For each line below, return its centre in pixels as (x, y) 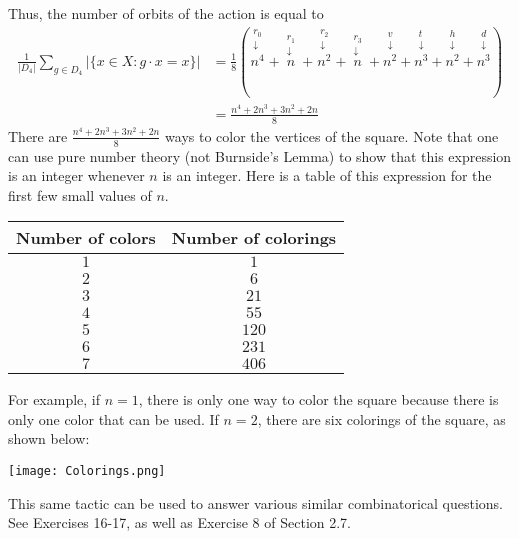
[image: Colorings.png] (87, 471)
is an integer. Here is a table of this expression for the (327, 175)
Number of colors (86, 238)
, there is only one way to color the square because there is (318, 399)
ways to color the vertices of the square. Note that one (332, 135)
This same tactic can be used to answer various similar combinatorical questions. (255, 502)
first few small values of (80, 194)
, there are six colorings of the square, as (381, 418)
